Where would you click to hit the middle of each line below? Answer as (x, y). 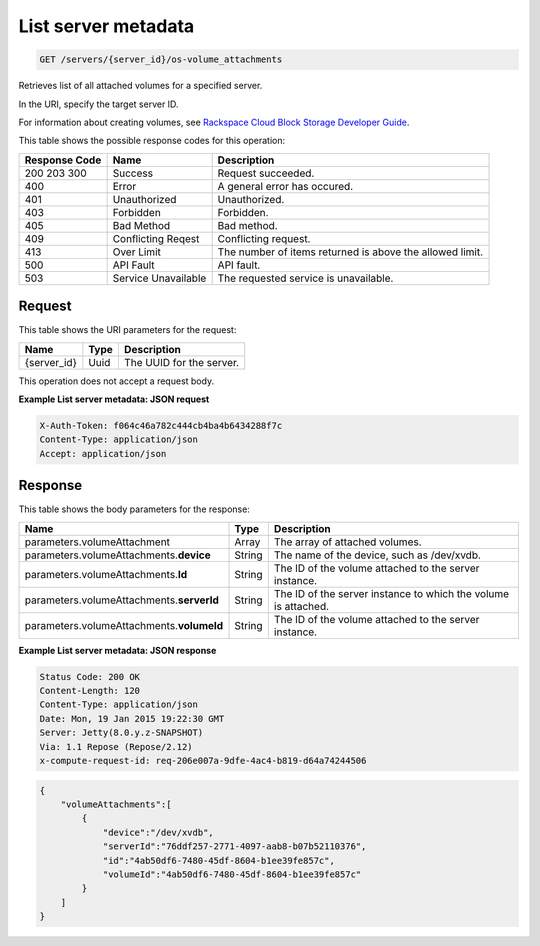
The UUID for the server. (181, 362)
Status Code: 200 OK (89, 676)
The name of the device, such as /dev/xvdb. (377, 555)
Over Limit (137, 252)
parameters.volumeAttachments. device (117, 555)
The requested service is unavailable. (305, 278)
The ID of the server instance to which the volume (391, 593)
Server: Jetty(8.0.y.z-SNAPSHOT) (121, 733)
